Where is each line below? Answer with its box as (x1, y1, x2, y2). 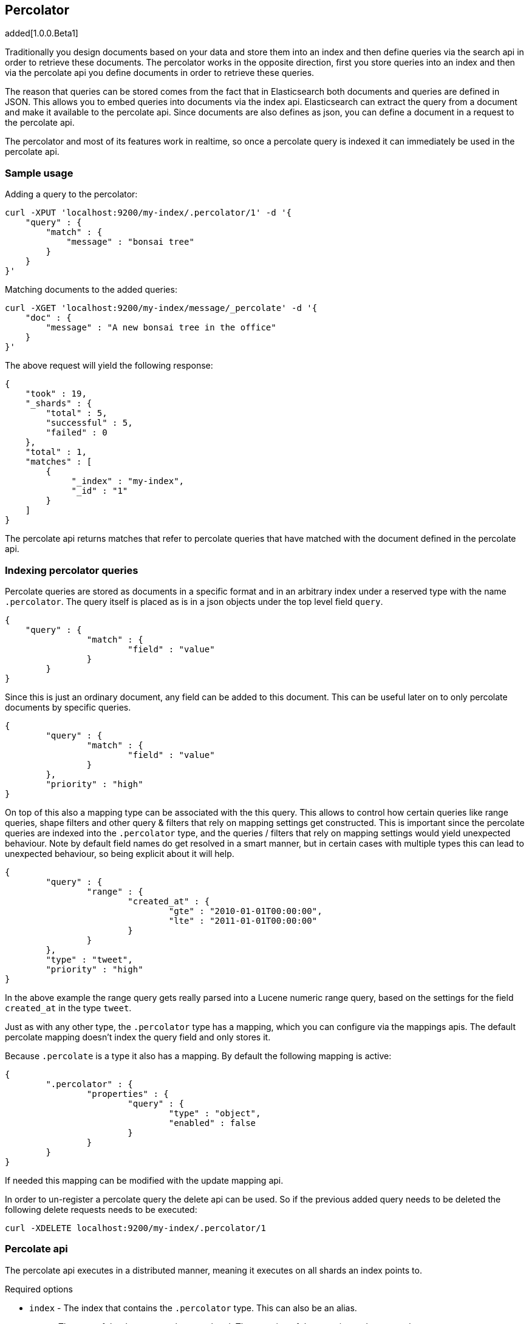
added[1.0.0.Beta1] (5, 28, 78, 39)
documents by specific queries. (5, 701, 131, 712)
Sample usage (5, 166, 73, 179)
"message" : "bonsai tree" (66, 237, 194, 247)
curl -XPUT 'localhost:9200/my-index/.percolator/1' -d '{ (5, 208, 292, 218)
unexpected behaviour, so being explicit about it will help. (5, 848, 234, 859)
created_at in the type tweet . (5, 1002, 132, 1013)
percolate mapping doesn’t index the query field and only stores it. (5, 1031, 271, 1042)
